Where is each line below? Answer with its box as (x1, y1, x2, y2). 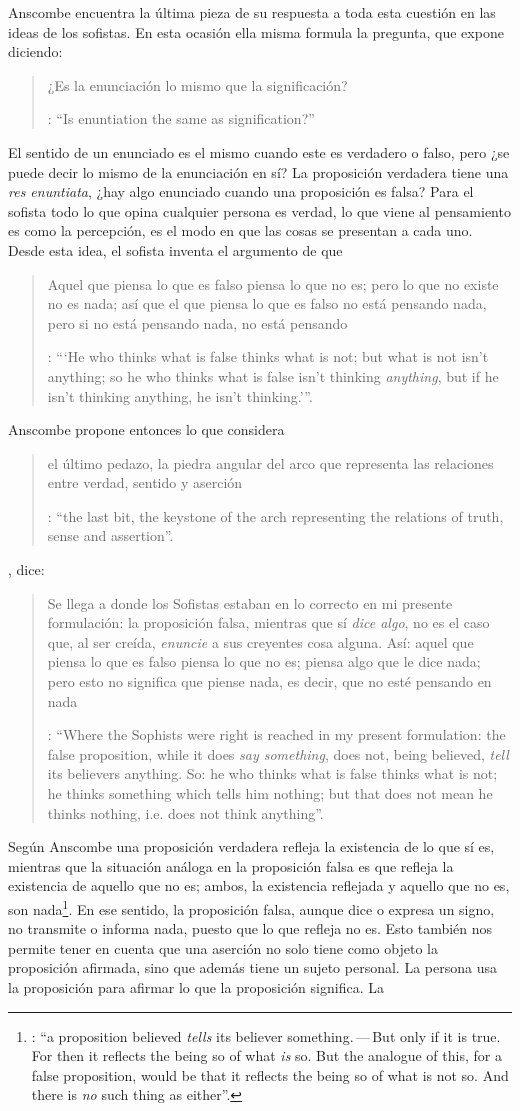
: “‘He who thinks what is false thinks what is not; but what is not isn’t (47, 346, 489, 367)
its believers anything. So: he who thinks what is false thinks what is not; (47, 763, 498, 784)
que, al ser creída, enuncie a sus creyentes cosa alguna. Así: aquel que (47, 631, 474, 652)
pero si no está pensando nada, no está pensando (47, 312, 348, 333)
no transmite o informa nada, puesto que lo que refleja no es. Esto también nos (8, 918, 493, 939)
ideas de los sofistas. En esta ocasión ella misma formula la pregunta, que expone (8, 21, 504, 42)
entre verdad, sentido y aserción (47, 472, 243, 493)
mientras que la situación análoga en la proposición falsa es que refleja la (8, 855, 454, 876)
